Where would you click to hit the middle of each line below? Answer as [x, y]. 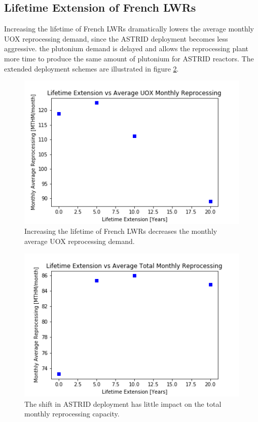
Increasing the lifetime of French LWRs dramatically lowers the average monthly [129, 29]
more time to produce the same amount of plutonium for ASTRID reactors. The [129, 58]
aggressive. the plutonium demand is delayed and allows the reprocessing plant [126, 48]
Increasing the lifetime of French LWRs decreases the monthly [121, 231]
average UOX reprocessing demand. [80, 241]
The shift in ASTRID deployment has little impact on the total [123, 403]
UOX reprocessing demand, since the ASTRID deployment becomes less [116, 38]
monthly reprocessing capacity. [72, 414]
